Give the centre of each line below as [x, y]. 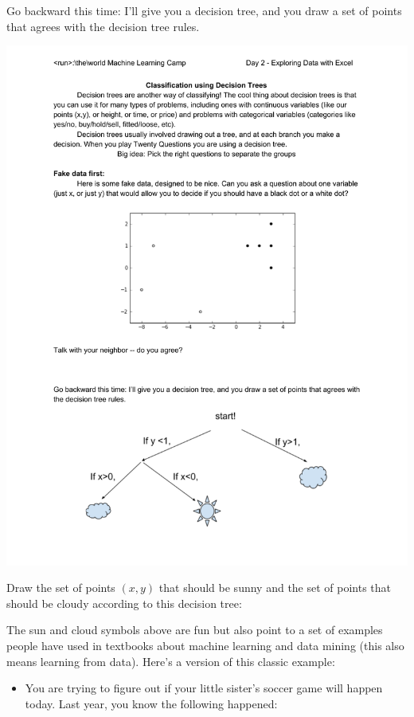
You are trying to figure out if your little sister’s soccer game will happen [204, 688]
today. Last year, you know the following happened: [151, 703]
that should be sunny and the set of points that [275, 588]
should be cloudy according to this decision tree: [124, 603]
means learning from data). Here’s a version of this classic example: [171, 661]
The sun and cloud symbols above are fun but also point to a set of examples [195, 630]
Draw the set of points [61, 588]
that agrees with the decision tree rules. [103, 26]
